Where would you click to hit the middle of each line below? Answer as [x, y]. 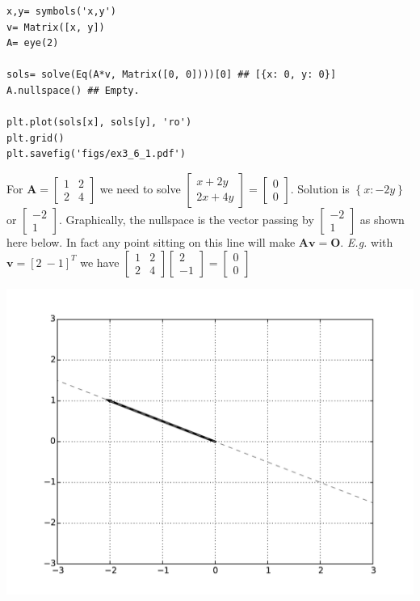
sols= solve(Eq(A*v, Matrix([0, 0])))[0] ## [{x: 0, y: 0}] [172, 75]
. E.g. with [367, 241]
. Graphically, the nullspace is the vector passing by [186, 219]
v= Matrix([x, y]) [56, 27]
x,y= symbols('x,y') [62, 11]
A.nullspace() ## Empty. [73, 90]
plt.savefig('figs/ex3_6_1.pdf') [96, 154]
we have [100, 262]
